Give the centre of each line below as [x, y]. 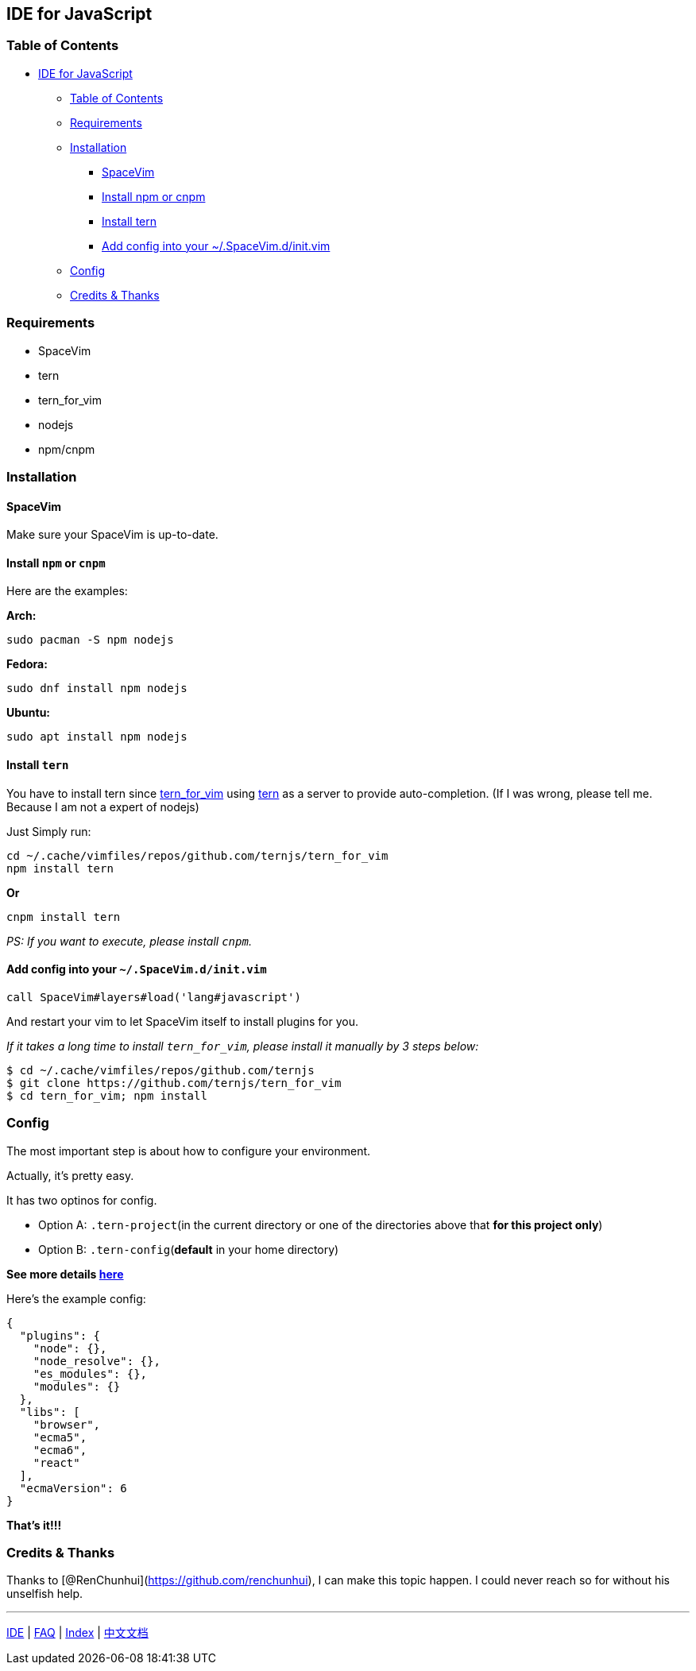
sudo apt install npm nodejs [97, 737]
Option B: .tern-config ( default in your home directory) [189, 1249]
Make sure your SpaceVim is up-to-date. [112, 535]
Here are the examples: [67, 591]
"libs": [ [50, 1412]
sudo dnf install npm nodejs [97, 689]
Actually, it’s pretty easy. [70, 1175]
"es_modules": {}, [90, 1373]
